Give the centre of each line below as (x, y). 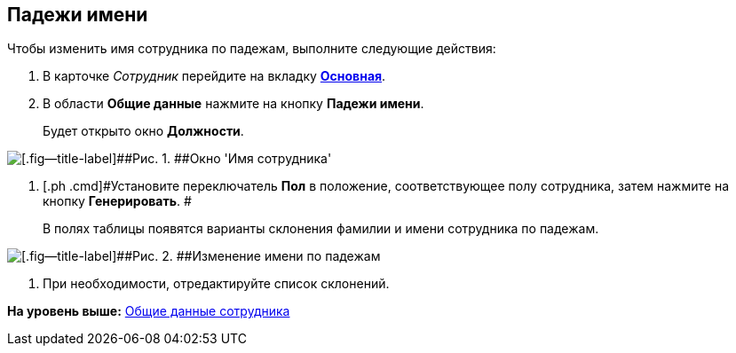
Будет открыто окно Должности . (143, 131)
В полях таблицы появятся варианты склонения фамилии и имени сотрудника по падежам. (321, 229)
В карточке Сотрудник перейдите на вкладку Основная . (214, 76)
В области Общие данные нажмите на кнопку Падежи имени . (233, 104)
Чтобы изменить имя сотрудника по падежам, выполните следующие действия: (252, 49)
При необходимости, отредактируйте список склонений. (216, 284)
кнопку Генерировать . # (117, 201)
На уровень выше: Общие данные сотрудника (149, 311)
